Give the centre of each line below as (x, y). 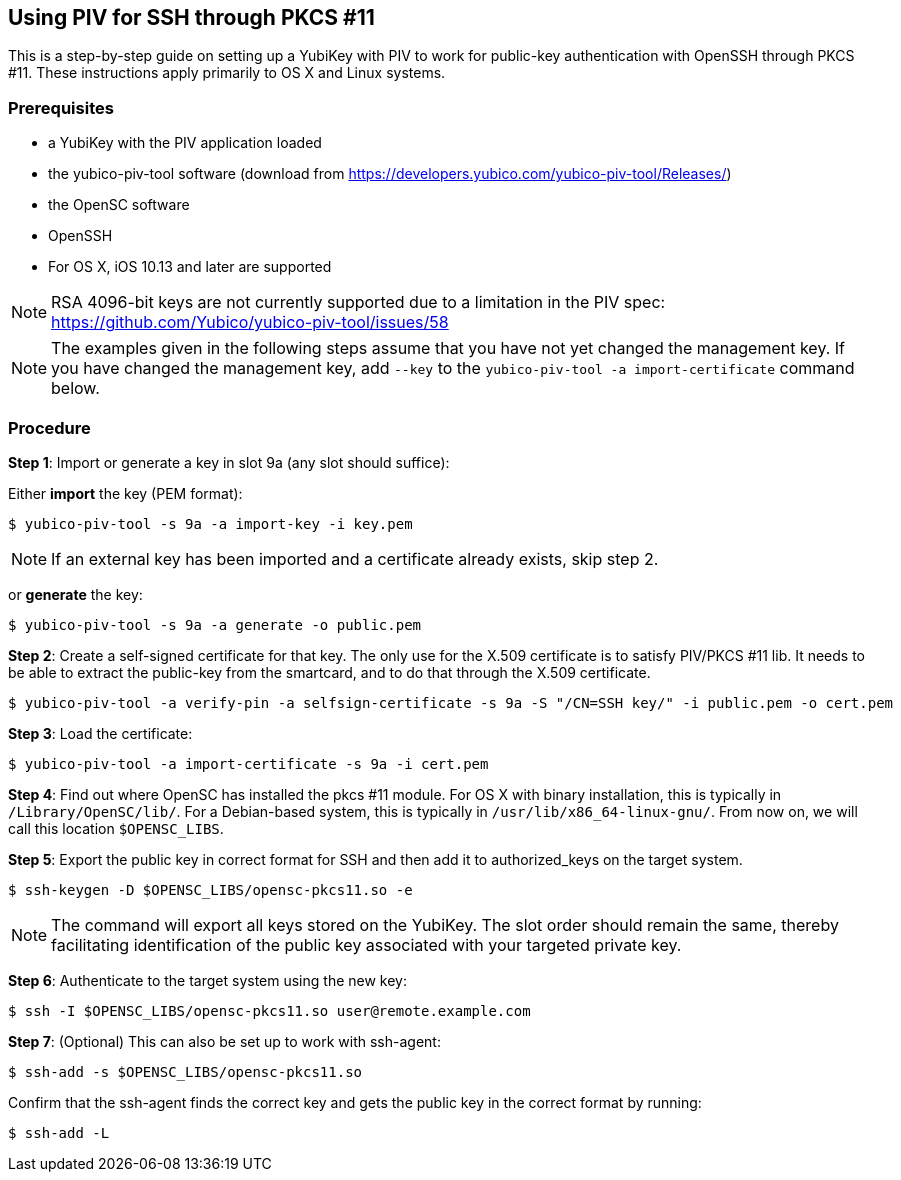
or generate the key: (75, 594)
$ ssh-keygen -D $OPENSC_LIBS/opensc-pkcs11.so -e (210, 889)
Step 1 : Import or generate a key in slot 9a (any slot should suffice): (229, 462)
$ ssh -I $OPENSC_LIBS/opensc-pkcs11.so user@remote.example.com (269, 1010)
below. (75, 388)
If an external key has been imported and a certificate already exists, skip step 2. (355, 558)
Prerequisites (61, 107)
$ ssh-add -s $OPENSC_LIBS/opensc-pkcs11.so (185, 1071)
